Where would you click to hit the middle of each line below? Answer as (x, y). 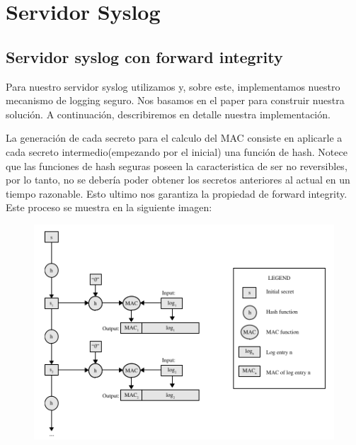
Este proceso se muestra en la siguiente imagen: (109, 207)
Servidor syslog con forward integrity (144, 56)
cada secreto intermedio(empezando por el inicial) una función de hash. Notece (177, 151)
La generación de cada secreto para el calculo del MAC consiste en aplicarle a (174, 138)
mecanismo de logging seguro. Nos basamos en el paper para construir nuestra (175, 100)
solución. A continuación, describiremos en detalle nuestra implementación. (168, 114)
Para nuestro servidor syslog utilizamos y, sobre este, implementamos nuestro (173, 86)
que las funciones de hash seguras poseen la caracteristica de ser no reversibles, (177, 165)
